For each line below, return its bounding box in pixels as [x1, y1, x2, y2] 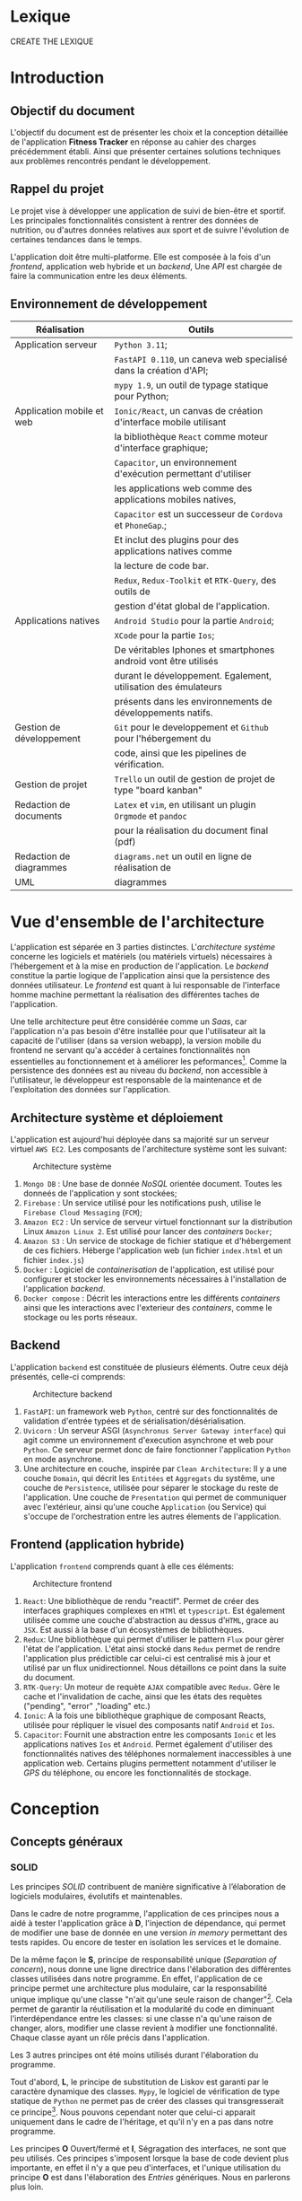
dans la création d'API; [114, 364, 209, 376]
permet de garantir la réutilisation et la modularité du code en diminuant [10, 2004, 275, 2014]
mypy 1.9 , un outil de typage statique [114, 379, 269, 391]
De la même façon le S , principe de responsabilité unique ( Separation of [10, 1954, 277, 1965]
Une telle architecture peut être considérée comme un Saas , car [10, 1016, 247, 1027]
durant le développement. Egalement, [114, 669, 272, 681]
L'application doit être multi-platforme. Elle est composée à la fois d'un [10, 251, 272, 262]
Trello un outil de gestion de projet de [114, 772, 276, 785]
